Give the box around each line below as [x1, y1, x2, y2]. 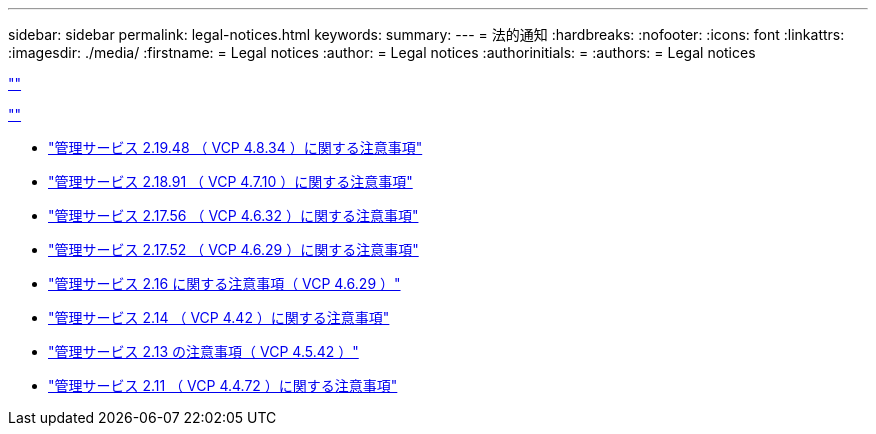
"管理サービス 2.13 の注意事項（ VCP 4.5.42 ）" [48, 343, 359, 360]
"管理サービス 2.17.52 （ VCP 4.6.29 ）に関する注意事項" [48, 241, 419, 258]
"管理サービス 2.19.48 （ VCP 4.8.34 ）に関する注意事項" [48, 139, 423, 156]
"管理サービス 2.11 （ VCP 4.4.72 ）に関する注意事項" [48, 377, 398, 394]
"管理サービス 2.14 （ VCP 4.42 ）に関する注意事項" [48, 309, 390, 326]
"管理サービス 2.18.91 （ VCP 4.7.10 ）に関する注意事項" [48, 173, 413, 190]
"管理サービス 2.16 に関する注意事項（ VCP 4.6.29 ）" [48, 275, 401, 292]
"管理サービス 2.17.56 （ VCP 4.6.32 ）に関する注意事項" [48, 207, 419, 224]
